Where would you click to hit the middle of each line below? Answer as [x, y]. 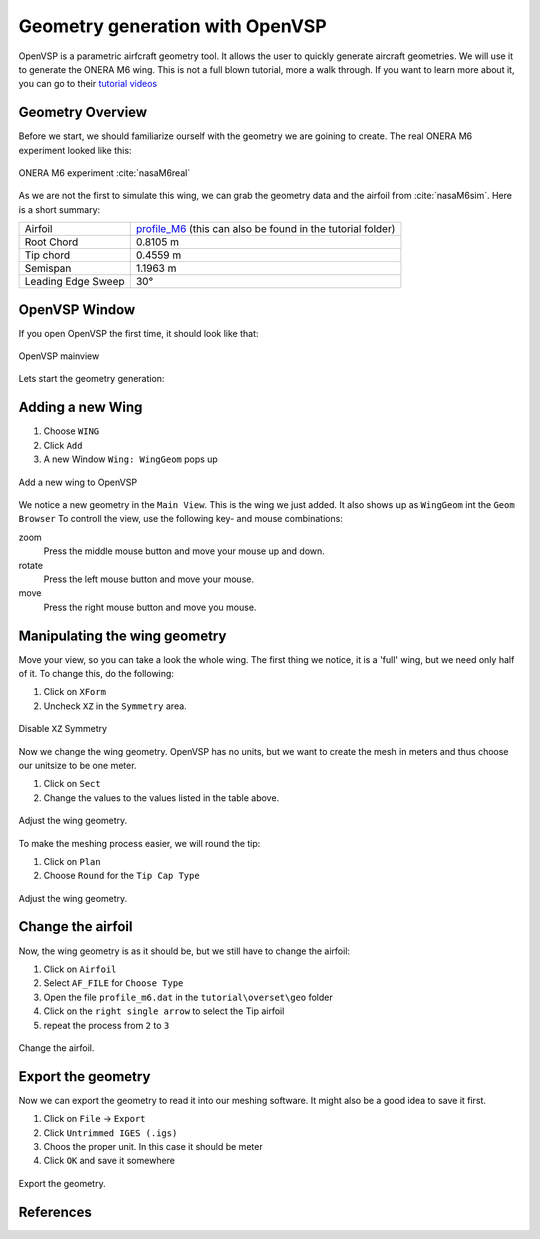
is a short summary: [59, 209]
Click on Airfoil [80, 969]
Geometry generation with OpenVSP [172, 26]
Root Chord [51, 242]
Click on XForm [75, 692]
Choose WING [71, 431]
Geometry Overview [83, 112]
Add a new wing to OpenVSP [78, 482]
